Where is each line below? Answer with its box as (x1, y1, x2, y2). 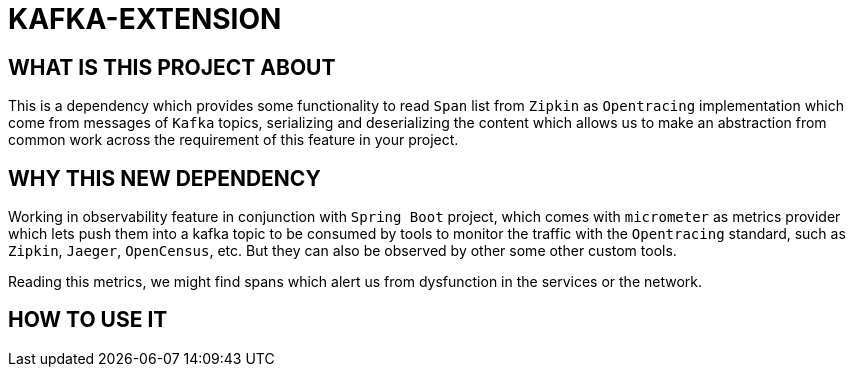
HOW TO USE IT (8, 307, 168, 333)
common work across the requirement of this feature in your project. (8, 131, 459, 149)
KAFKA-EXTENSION (8, 2, 282, 36)
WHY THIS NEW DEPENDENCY (8, 165, 321, 191)
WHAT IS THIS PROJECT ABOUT (8, 54, 336, 80)
